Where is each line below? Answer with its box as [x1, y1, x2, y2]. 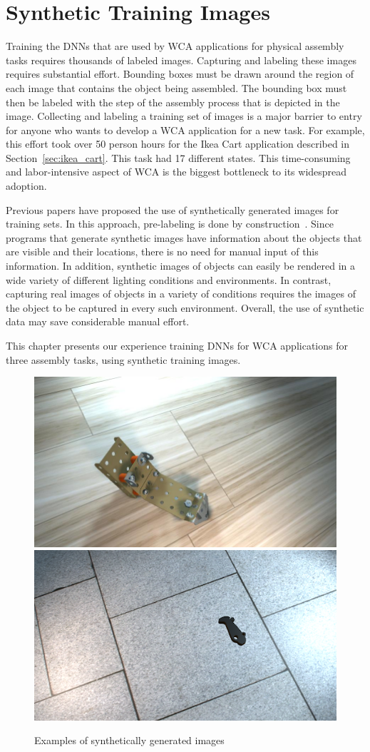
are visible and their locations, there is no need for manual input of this [6, 244, 319, 259]
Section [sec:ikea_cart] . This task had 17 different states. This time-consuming [6, 150, 351, 165]
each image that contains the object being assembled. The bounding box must [6, 80, 347, 95]
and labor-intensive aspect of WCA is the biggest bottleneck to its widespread [6, 164, 347, 179]
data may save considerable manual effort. [6, 314, 190, 329]
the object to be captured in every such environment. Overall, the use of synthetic [6, 300, 364, 315]
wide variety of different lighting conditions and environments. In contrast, [6, 272, 332, 287]
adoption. [6, 178, 47, 193]
